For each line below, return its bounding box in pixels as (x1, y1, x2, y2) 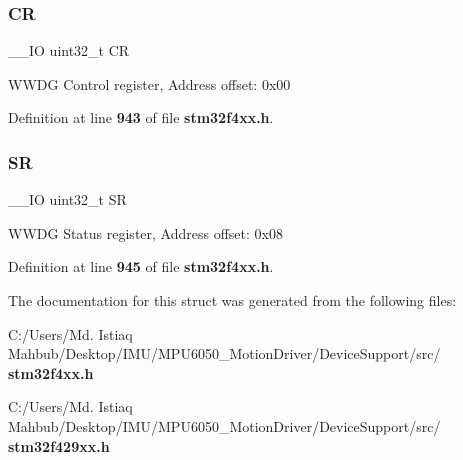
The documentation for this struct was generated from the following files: (8, 290, 457, 310)
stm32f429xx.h (8, 435, 110, 456)
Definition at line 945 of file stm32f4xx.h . (8, 256, 274, 277)
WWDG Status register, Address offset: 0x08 (8, 222, 283, 243)
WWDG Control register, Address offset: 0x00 (8, 73, 291, 94)
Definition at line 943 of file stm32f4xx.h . (8, 107, 274, 128)
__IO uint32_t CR (8, 40, 130, 61)
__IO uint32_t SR (8, 189, 127, 210)
